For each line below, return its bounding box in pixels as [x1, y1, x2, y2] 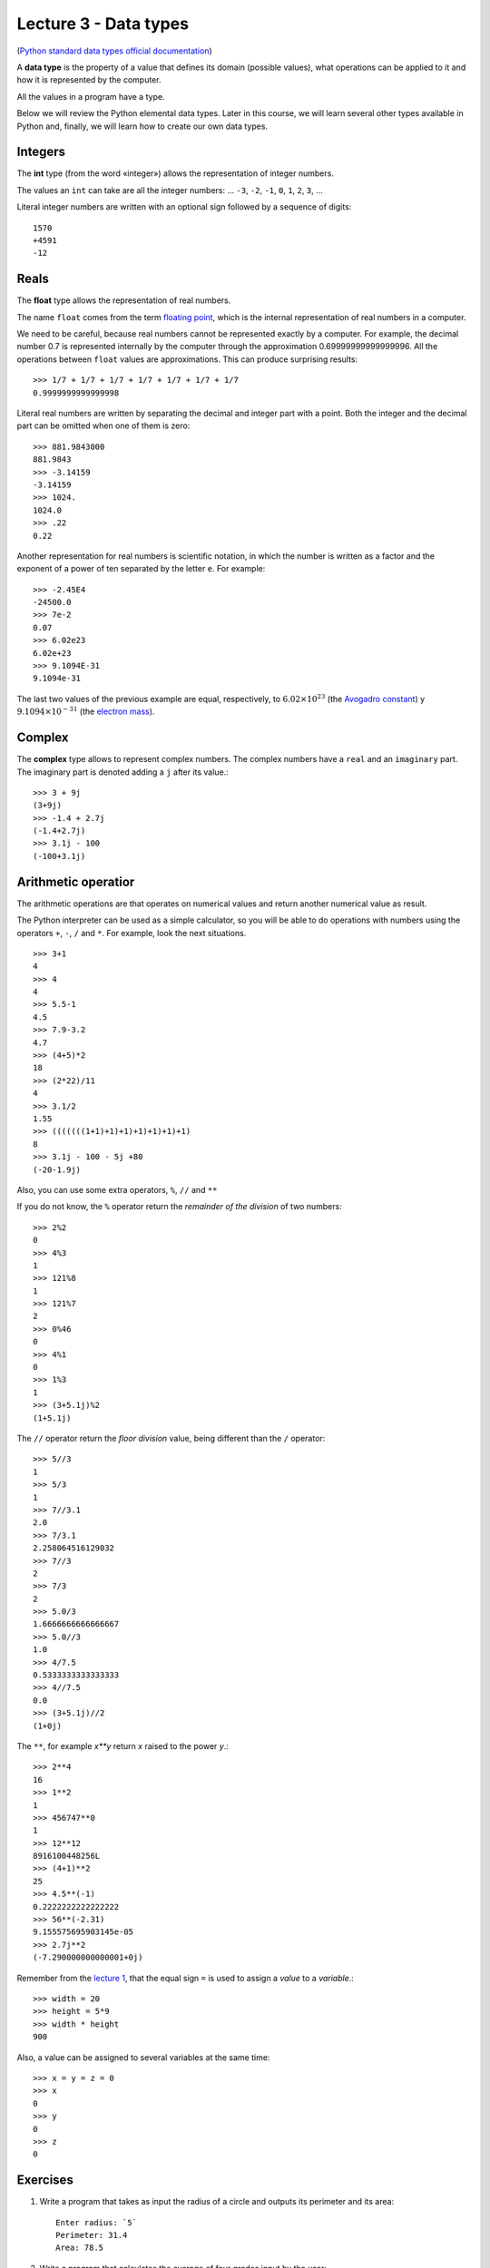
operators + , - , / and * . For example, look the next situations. [16, 927, 247, 938]
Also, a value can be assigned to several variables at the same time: [16, 2051, 270, 2063]
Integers [16, 144, 66, 160]
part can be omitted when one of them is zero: [16, 420, 191, 431]
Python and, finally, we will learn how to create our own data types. [16, 121, 268, 132]
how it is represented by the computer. [16, 74, 162, 85]
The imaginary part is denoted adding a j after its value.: [16, 767, 229, 777]
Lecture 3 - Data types [16, 14, 190, 34]
